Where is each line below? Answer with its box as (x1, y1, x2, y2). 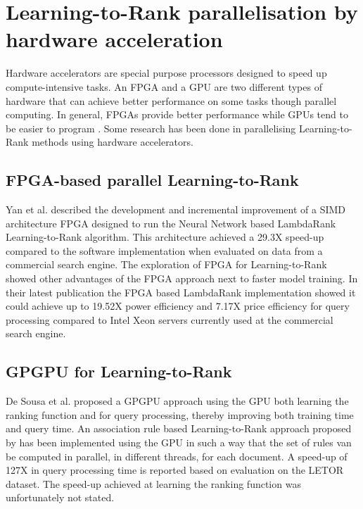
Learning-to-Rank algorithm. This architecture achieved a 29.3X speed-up (6, 230, 324, 244)
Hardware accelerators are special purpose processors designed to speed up (6, 65, 327, 80)
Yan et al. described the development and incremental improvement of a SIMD (6, 202, 345, 217)
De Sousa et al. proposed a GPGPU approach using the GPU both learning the (6, 394, 349, 408)
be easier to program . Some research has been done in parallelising (6, 120, 296, 135)
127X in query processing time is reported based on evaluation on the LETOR (6, 463, 344, 477)
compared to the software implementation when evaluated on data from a (6, 243, 323, 258)
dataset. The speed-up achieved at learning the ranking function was (6, 476, 301, 491)
